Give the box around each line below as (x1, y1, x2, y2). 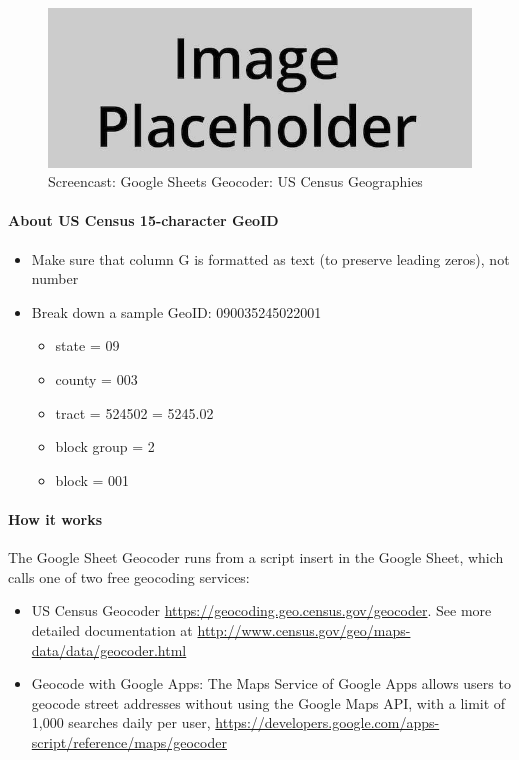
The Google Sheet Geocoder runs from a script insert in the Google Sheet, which (8, 547, 504, 568)
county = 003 (55, 368, 138, 389)
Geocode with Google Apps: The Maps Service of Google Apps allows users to (31, 673, 511, 694)
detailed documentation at (31, 619, 193, 640)
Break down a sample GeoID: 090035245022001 (31, 301, 322, 322)
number (31, 268, 79, 289)
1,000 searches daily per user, (31, 712, 211, 733)
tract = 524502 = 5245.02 (55, 402, 214, 423)
